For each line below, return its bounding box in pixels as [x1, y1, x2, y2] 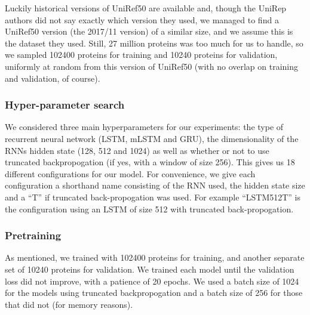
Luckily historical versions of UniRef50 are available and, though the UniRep [5, 2, 287, 14]
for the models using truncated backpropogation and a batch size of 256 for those [5, 286, 303, 299]
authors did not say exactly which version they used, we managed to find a [5, 13, 279, 26]
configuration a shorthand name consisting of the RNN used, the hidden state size [5, 179, 305, 192]
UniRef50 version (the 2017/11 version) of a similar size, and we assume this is [5, 25, 293, 38]
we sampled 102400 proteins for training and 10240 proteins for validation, [5, 48, 278, 61]
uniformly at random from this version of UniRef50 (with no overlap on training [5, 60, 299, 72]
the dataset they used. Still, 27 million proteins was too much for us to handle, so [5, 36, 303, 49]
